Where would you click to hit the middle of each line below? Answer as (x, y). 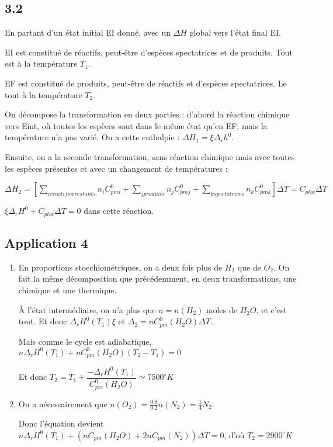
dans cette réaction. (119, 211)
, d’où (234, 434)
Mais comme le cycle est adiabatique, (85, 341)
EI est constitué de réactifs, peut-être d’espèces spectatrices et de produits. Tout (149, 52)
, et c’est (271, 309)
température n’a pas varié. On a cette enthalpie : (92, 137)
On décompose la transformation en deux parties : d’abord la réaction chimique (147, 114)
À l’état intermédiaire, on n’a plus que (87, 309)
